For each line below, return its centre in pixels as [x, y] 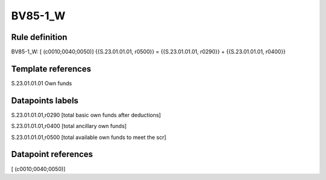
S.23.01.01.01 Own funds [42, 83]
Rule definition [39, 37]
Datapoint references [52, 154]
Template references [51, 69]
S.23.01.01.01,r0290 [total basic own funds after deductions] [86, 115]
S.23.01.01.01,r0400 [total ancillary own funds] [69, 126]
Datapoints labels [45, 101]
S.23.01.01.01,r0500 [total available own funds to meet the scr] [89, 137]
